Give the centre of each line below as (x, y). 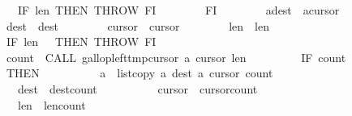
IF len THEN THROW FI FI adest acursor (178, 10)
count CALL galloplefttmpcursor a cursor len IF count (176, 57)
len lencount (52, 104)
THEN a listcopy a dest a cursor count (140, 73)
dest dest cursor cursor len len (138, 25)
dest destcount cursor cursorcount (137, 88)
